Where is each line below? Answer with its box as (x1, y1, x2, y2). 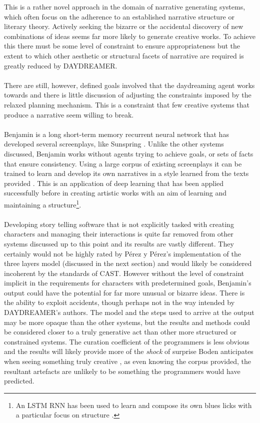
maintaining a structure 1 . (4, 197, 81, 209)
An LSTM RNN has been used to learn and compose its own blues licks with (15, 399, 252, 410)
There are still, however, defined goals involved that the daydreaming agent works (4, 79, 255, 90)
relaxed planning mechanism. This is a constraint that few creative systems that (4, 99, 250, 109)
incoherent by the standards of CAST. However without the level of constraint (4, 267, 244, 278)
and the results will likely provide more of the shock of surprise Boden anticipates (4, 346, 253, 356)
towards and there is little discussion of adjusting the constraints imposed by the (4, 89, 251, 100)
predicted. (4, 375, 34, 386)
